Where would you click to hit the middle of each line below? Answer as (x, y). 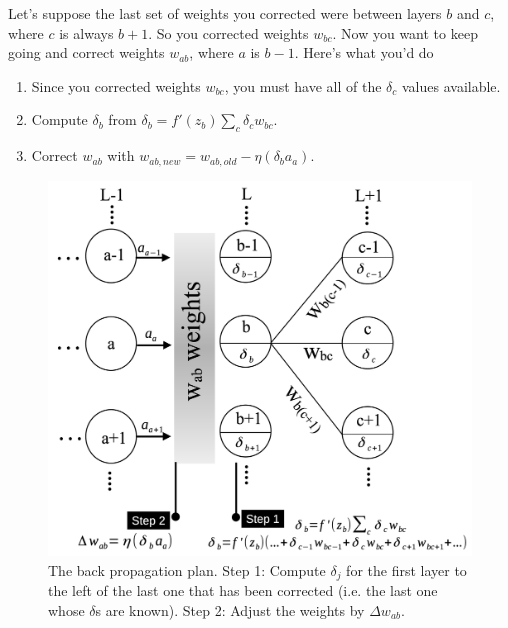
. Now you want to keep (405, 32)
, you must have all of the (303, 85)
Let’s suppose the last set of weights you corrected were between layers (225, 13)
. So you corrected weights (228, 32)
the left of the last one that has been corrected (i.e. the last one (243, 590)
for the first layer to (406, 569)
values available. (451, 85)
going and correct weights (86, 52)
